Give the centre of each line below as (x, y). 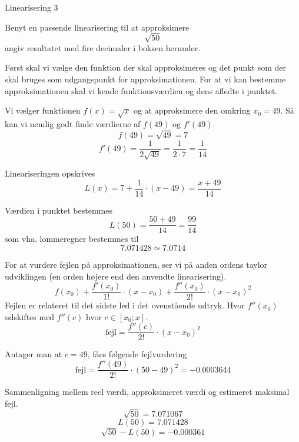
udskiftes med (30, 316)
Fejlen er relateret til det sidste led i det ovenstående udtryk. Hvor (125, 305)
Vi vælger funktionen (43, 110)
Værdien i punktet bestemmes (59, 210)
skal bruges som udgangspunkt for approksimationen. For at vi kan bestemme (145, 79)
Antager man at (34, 354)
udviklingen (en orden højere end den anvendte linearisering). (116, 276)
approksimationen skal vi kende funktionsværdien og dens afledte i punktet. (141, 90)
